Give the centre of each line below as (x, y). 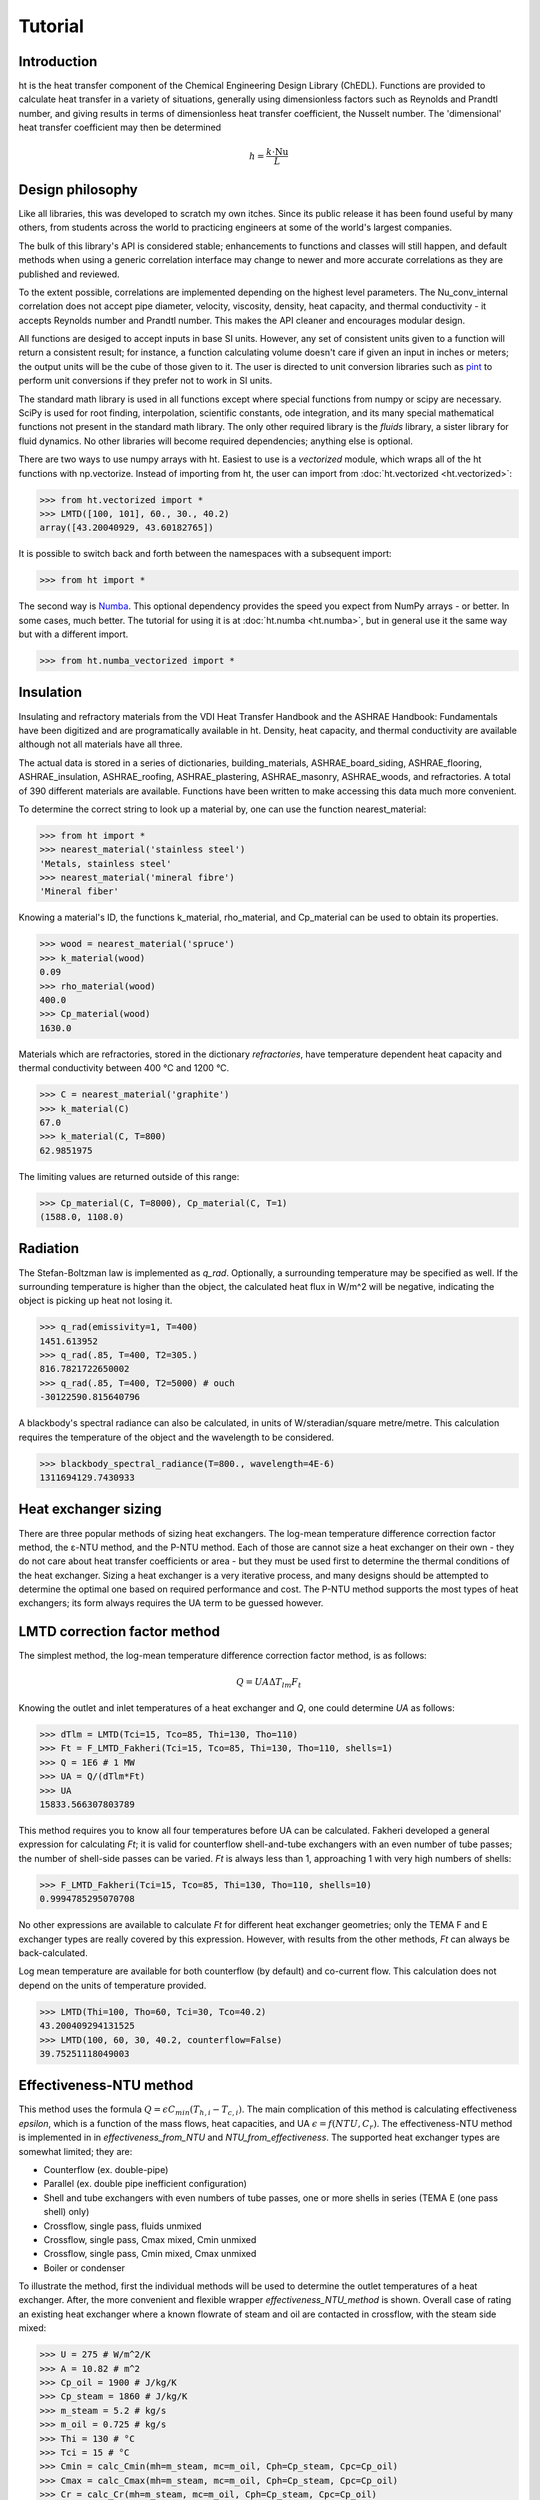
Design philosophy (78, 189)
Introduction (58, 61)
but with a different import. (73, 634)
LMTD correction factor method (119, 1631)
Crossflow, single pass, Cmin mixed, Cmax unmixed (150, 2254)
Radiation (49, 1248)
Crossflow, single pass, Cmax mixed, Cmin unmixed (150, 2239)
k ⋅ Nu (277, 152)
